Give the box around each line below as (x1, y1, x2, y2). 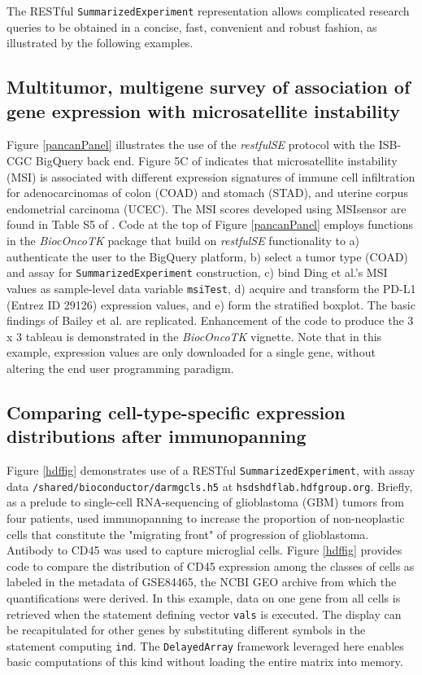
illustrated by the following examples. (7, 34, 194, 51)
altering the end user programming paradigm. (7, 359, 234, 376)
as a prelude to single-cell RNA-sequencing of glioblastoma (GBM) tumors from (7, 493, 405, 511)
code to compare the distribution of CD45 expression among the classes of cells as (7, 557, 415, 574)
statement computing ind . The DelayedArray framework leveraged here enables (7, 637, 404, 654)
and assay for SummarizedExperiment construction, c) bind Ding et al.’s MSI (7, 264, 388, 281)
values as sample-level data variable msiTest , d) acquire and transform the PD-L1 (7, 279, 416, 296)
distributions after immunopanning (7, 423, 307, 449)
